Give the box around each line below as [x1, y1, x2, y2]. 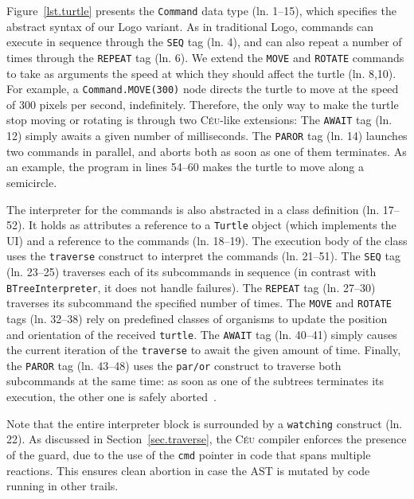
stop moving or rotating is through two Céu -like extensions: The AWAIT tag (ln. [6, 111, 393, 128]
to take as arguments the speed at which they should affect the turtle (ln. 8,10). [6, 64, 396, 81]
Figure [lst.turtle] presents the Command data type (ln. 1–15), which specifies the [6, 2, 396, 18]
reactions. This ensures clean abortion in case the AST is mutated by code [6, 462, 370, 478]
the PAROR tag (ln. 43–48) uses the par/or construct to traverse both [6, 357, 342, 373]
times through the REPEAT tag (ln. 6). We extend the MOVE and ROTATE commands [6, 49, 404, 65]
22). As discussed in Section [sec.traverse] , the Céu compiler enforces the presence [6, 431, 407, 447]
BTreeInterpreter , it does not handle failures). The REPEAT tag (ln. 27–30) [6, 279, 376, 295]
